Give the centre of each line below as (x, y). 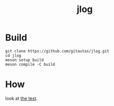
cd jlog (13, 56)
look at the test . (21, 98)
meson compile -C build (30, 64)
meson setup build (24, 60)
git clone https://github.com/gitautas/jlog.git (57, 51)
